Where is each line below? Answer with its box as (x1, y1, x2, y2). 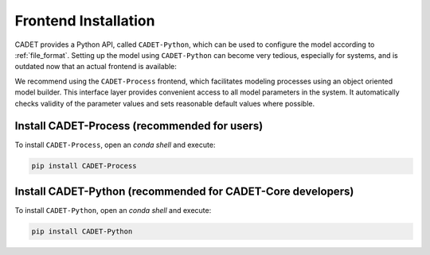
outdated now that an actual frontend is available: (14, 62, 177, 71)
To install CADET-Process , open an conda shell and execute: (14, 140, 216, 150)
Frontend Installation (14, 12, 155, 29)
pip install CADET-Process (31, 161, 137, 171)
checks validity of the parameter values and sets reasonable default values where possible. (14, 99, 315, 108)
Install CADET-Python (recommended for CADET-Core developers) (14, 184, 354, 198)
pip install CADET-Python (31, 226, 133, 236)
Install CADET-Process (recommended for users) (14, 119, 264, 133)
